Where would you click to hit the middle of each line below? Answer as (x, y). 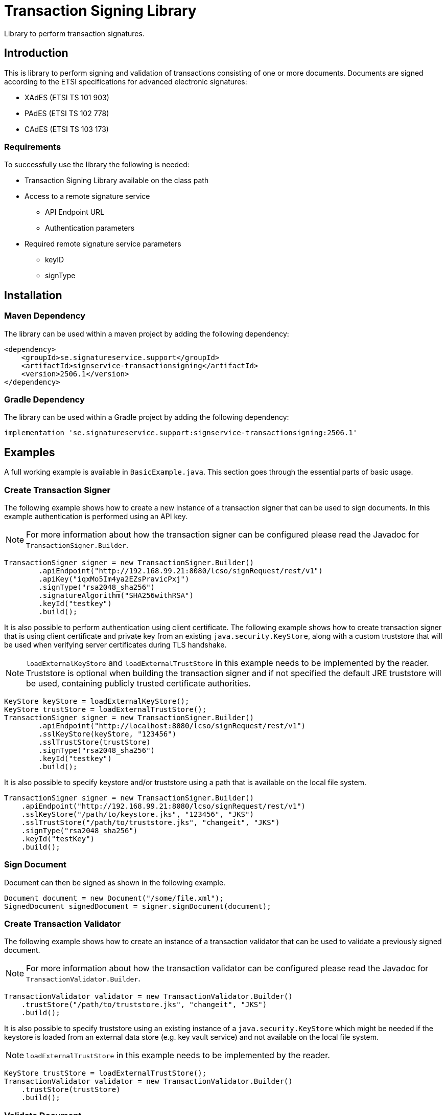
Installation (33, 295)
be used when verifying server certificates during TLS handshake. (115, 644)
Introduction (36, 53)
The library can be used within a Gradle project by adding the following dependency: (147, 417)
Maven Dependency (45, 316)
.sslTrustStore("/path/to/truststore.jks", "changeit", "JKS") (150, 822)
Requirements (33, 147)
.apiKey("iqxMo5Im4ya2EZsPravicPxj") (114, 579)
